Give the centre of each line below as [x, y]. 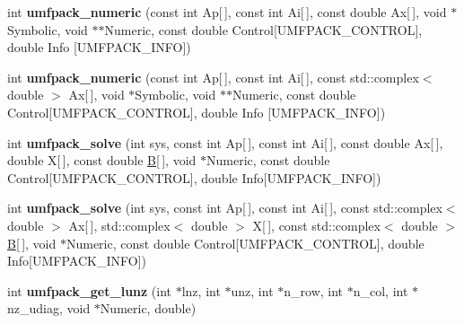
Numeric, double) [148, 308]
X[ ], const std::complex [316, 225]
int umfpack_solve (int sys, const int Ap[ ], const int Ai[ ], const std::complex [225, 208]
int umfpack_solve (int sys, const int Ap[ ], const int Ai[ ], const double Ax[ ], [225, 142]
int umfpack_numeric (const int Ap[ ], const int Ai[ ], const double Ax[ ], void [227, 12]
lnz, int [201, 290]
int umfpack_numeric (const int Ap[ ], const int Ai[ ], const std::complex [213, 77]
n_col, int [381, 290]
